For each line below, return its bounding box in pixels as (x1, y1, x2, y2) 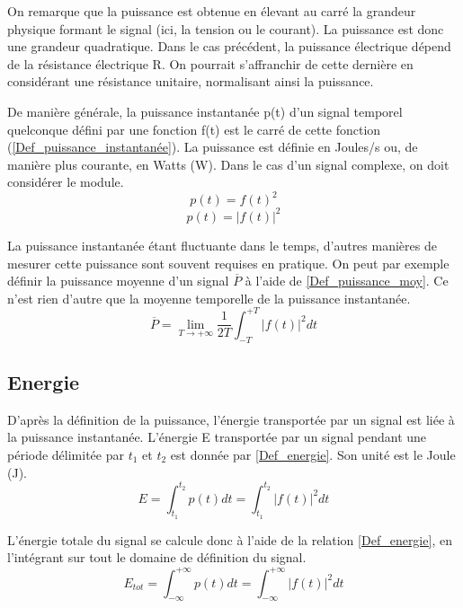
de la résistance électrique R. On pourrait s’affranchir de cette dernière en (7, 54, 414, 73)
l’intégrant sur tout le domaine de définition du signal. (7, 548, 307, 567)
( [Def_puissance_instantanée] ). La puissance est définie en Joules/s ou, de (7, 137, 418, 156)
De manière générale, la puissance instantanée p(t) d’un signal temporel (7, 101, 403, 120)
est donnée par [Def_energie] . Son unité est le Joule (170, 445, 456, 463)
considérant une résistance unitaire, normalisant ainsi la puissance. (7, 72, 374, 91)
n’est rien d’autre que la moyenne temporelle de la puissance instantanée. (7, 288, 411, 307)
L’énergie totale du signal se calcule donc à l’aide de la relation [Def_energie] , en (7, 530, 452, 549)
